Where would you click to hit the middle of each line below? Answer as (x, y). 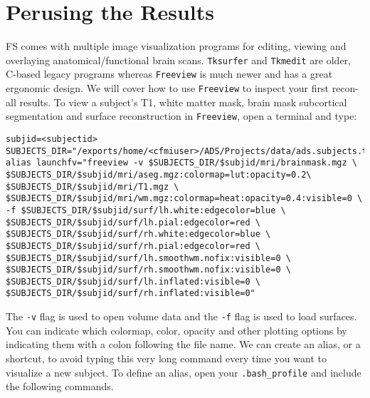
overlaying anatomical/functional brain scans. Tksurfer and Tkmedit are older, (178, 60)
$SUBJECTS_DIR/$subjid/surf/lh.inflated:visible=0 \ (133, 281)
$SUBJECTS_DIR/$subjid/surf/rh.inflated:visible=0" (131, 294)
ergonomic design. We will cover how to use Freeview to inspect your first (167, 88)
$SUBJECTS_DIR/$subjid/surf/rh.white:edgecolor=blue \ (138, 234)
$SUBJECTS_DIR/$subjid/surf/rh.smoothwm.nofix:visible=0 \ (148, 270)
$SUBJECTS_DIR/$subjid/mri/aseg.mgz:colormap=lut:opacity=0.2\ (159, 174)
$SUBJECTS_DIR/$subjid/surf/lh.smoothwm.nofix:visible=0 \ (148, 258)
